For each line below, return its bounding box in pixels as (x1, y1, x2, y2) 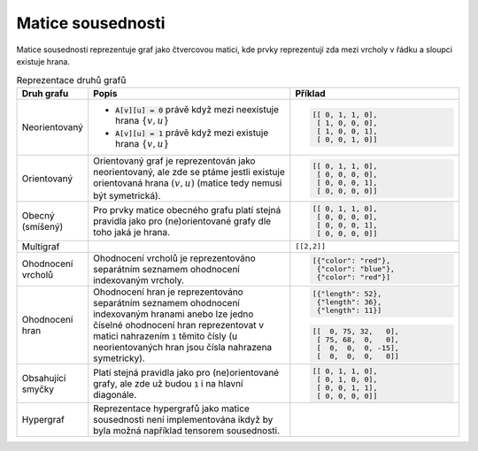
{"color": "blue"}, (316, 264, 396, 274)
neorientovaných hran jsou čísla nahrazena (93, 340, 273, 353)
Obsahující (21, 371, 66, 384)
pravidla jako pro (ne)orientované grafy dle (93, 215, 272, 227)
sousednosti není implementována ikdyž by (93, 414, 274, 426)
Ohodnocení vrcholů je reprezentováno (93, 252, 256, 264)
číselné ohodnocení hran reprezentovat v (93, 318, 265, 331)
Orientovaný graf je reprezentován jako (93, 155, 256, 167)
